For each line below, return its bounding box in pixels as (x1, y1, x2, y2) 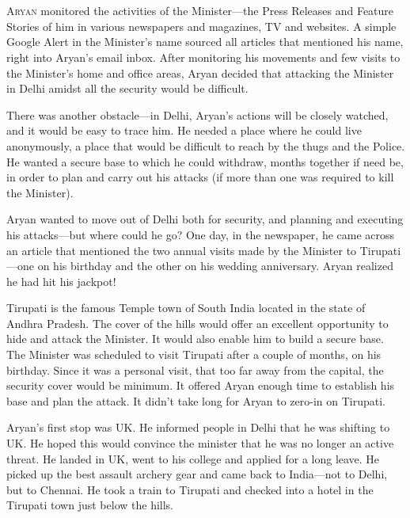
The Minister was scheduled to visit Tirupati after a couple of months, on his (6, 346, 382, 363)
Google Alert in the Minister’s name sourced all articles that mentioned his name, (6, 33, 404, 50)
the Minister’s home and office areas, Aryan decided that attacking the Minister (6, 64, 394, 81)
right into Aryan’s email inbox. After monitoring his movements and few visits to (6, 48, 401, 65)
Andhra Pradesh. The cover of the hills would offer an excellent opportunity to (6, 314, 389, 331)
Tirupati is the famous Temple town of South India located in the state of (6, 299, 366, 316)
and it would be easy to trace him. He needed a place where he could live (6, 122, 362, 139)
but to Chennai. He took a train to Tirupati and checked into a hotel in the (6, 481, 374, 497)
